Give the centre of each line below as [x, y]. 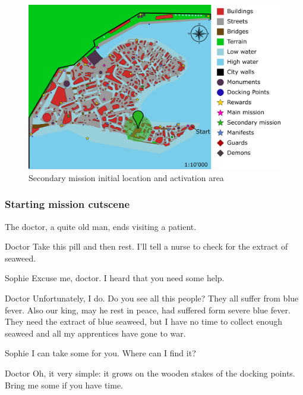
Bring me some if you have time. [64, 385]
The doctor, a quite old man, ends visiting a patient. [101, 226]
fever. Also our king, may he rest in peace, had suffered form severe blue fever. [148, 310]
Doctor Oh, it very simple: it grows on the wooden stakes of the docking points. [150, 373]
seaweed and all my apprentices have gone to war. [95, 333]
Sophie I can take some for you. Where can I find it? [100, 353]
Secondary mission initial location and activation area [126, 177]
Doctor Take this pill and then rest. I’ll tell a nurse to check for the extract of [146, 246]
